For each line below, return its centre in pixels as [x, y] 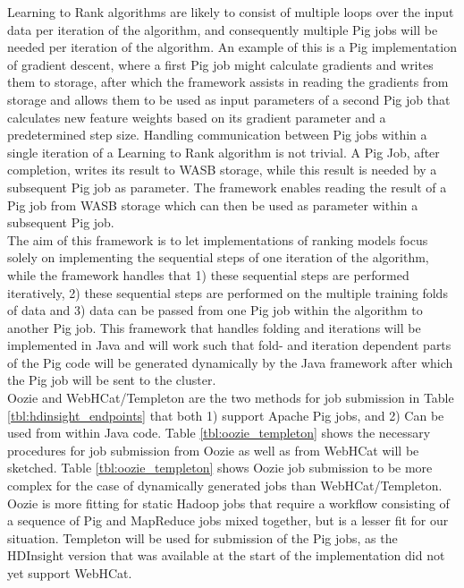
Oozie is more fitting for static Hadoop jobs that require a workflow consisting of [228, 503]
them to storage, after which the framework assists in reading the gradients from [228, 82]
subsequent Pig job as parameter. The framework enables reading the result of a [227, 187]
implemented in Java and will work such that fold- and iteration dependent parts [229, 345]
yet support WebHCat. [70, 573]
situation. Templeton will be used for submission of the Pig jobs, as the [202, 537]
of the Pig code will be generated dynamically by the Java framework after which [230, 362]
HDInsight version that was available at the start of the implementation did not [226, 555]
